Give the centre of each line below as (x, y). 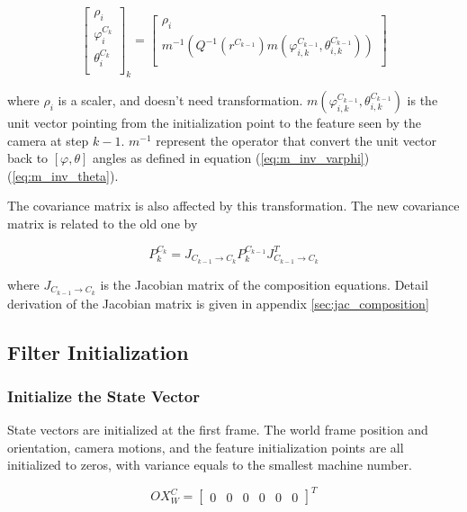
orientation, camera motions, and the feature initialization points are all (206, 447)
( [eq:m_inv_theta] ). (63, 175)
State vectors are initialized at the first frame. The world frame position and (218, 430)
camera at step (48, 140)
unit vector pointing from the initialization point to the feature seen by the (214, 123)
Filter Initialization (98, 351)
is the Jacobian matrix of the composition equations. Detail (264, 284)
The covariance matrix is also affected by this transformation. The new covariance (233, 206)
